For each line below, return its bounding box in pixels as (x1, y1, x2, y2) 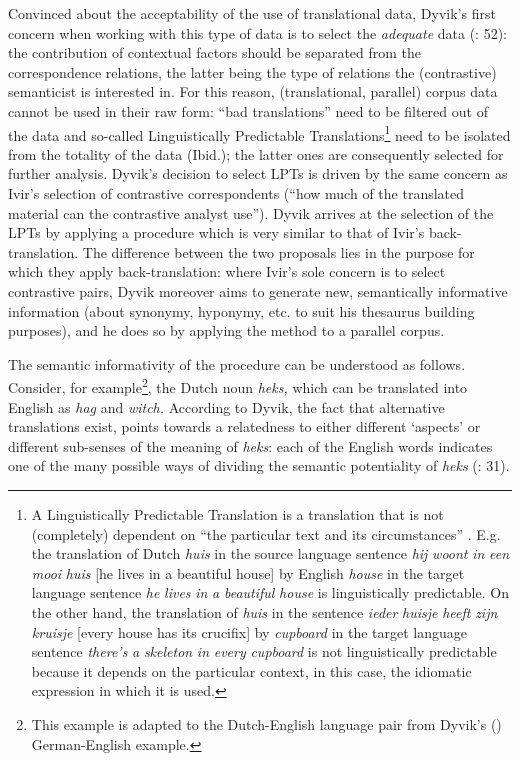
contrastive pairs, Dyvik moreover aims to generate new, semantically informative (8, 280, 508, 301)
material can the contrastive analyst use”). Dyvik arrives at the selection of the (8, 202, 494, 223)
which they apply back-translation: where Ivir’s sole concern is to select (8, 261, 446, 282)
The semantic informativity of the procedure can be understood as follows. (8, 353, 466, 374)
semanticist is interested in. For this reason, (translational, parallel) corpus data (8, 81, 498, 102)
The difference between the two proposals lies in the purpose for (82, 241, 475, 262)
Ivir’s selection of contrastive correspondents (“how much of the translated (8, 183, 465, 203)
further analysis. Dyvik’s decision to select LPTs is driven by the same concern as (8, 163, 508, 184)
